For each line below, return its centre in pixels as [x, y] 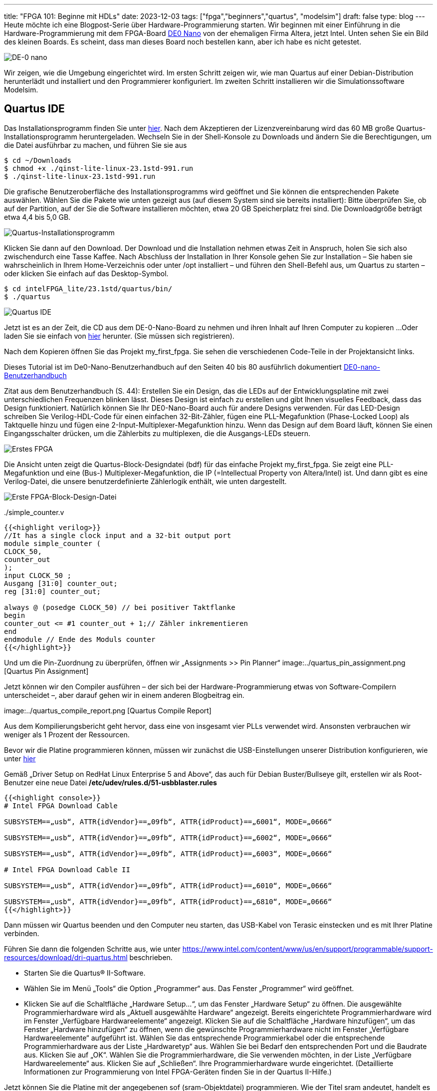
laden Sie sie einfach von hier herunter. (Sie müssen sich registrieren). [119, 336]
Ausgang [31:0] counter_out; [61, 583]
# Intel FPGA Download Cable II [67, 869]
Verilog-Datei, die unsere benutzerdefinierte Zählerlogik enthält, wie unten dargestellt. [145, 481]
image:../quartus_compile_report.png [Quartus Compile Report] [108, 710]
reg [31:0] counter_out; [52, 591]
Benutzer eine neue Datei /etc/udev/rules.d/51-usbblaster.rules [110, 782]
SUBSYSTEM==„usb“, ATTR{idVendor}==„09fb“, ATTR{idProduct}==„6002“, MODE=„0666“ [168, 837]
